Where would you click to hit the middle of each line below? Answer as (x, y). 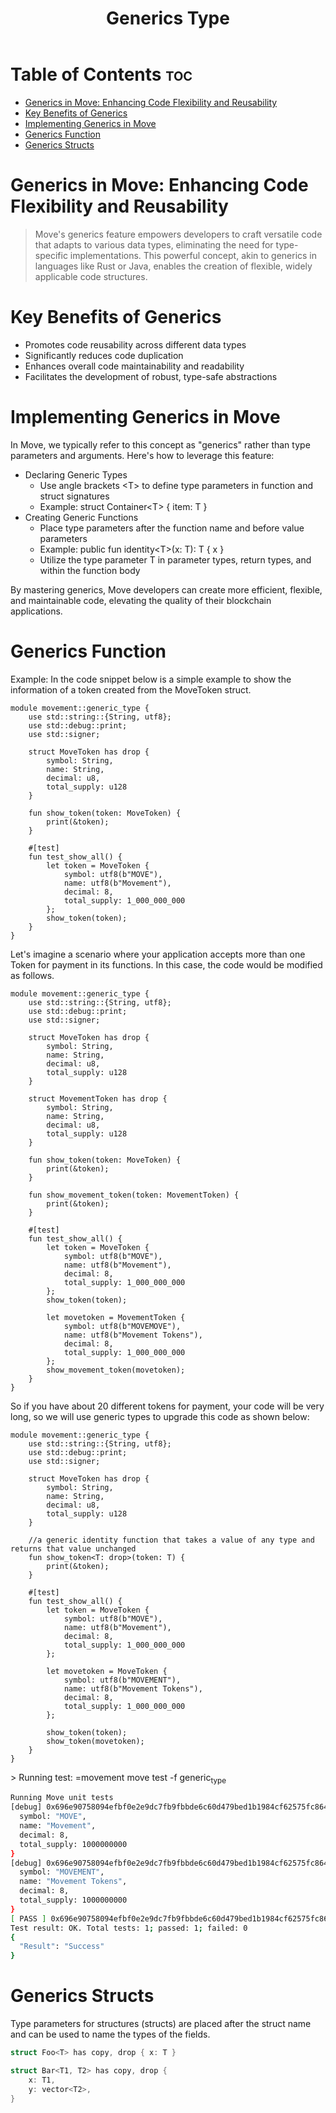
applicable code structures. (91, 276)
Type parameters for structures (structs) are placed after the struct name (161, 2024)
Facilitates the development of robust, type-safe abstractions (151, 376)
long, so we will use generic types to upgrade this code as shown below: (160, 1416)
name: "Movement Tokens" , (73, 1882)
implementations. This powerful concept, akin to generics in (193, 255)
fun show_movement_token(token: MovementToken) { (134, 1195)
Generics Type (168, 18)
